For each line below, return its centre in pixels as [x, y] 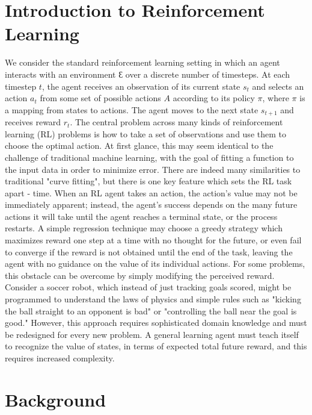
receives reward [33, 122]
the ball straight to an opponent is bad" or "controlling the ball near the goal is [151, 310]
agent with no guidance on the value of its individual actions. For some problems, [155, 264]
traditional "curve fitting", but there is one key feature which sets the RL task [148, 181]
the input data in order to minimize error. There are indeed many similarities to [153, 169]
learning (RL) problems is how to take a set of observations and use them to [145, 133]
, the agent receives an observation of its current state [141, 86]
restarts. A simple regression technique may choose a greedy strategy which [144, 228]
